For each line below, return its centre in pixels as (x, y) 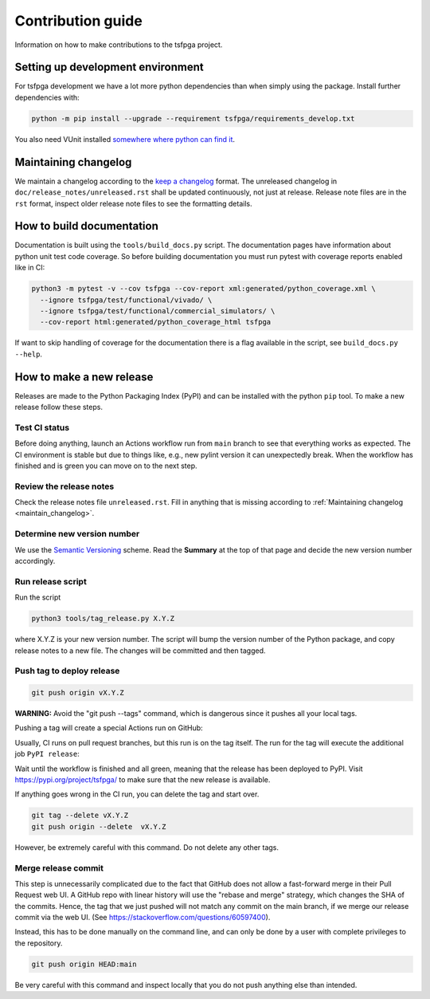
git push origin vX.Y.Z (78, 693)
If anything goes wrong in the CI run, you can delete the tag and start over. (137, 794)
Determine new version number (77, 534)
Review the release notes (64, 486)
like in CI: (30, 268)
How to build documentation (86, 226)
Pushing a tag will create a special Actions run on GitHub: (109, 728)
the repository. (39, 943)
